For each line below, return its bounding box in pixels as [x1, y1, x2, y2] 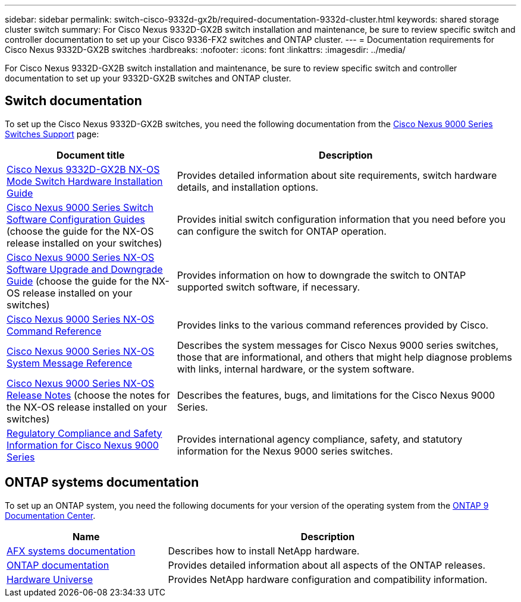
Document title [57, 149, 125, 161]
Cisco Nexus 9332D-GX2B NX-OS [7, 163, 160, 175]
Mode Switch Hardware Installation [7, 175, 163, 187]
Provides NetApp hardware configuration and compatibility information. [168, 573, 488, 585]
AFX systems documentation [7, 544, 136, 557]
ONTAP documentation [7, 559, 109, 571]
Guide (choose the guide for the [7, 275, 149, 287]
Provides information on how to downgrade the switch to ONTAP [177, 269, 466, 281]
